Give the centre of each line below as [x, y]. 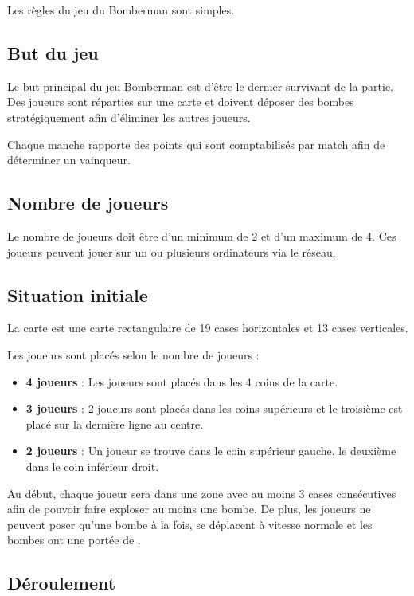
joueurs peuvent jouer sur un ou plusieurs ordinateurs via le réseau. [172, 251]
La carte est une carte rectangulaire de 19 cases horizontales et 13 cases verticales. [208, 328]
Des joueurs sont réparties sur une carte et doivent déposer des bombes [181, 102]
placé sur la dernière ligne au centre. [115, 423]
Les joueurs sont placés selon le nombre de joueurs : [133, 354]
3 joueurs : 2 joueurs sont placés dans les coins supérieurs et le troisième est [214, 408]
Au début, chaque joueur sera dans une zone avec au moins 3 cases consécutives [202, 493]
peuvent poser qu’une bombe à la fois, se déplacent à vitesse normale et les [190, 524]
